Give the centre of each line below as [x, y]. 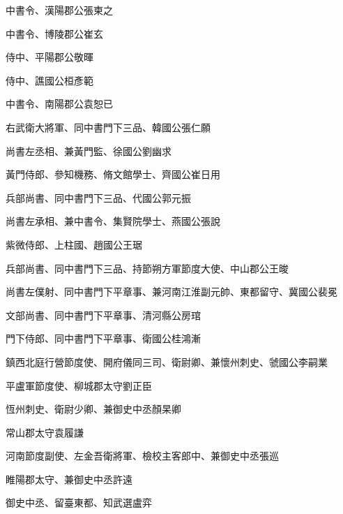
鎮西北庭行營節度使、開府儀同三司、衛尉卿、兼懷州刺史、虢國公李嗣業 [167, 361]
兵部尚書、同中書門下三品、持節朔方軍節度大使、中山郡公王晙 [147, 268]
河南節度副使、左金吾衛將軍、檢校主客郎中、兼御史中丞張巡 [142, 456]
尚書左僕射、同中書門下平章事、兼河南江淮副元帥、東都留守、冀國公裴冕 [171, 292]
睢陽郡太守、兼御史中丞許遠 [69, 479]
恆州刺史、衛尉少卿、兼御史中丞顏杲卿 [93, 409]
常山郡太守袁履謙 [45, 432]
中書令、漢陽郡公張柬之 [59, 10]
